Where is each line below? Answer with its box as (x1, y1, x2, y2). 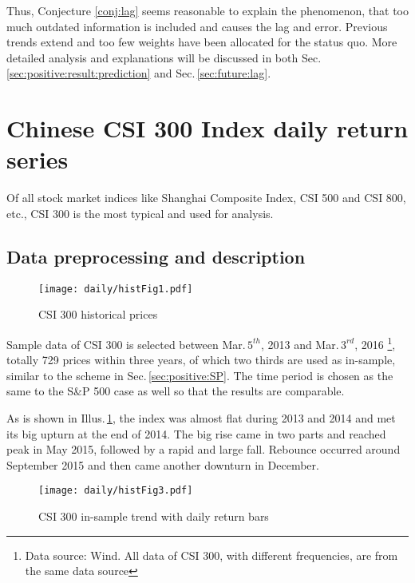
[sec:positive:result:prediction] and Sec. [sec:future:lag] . (6, 65, 271, 81)
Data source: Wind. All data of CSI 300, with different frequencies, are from (25, 546, 398, 563)
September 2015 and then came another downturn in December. (6, 456, 319, 473)
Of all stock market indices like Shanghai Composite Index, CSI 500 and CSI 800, (6, 189, 406, 206)
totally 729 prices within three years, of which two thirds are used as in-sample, (6, 351, 396, 368)
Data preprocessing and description (6, 244, 306, 268)
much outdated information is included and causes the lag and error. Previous (6, 18, 388, 34)
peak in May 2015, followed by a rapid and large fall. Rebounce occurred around (6, 441, 401, 458)
